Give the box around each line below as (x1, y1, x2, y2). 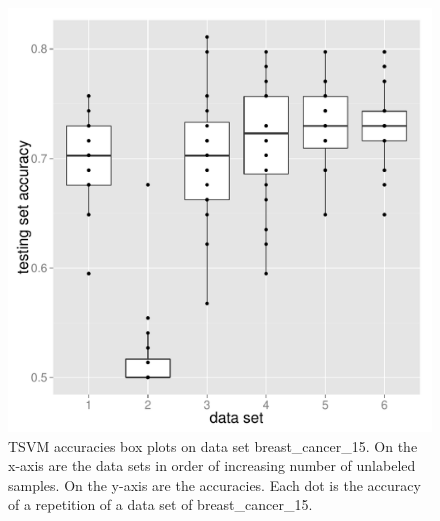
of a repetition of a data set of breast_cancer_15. (8, 494, 313, 515)
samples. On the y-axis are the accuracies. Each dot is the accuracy (8, 474, 421, 495)
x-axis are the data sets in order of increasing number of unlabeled (8, 455, 416, 476)
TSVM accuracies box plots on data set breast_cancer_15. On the (8, 435, 418, 456)
